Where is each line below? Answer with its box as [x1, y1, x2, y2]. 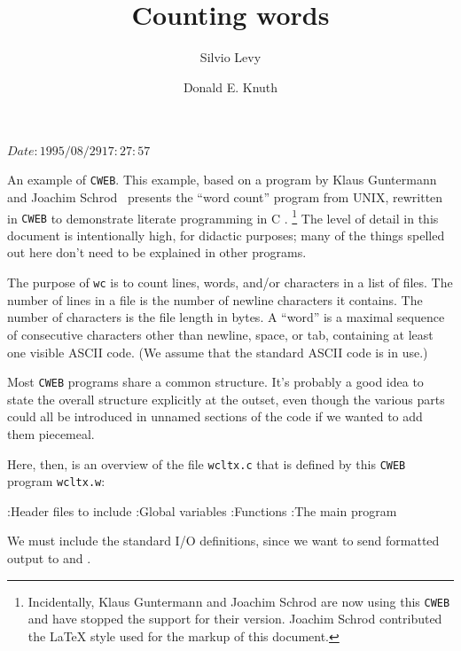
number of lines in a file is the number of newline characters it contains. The [7, 290, 423, 309]
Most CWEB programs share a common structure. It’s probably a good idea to [7, 373, 424, 391]
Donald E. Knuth [183, 77, 278, 96]
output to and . [7, 549, 91, 568]
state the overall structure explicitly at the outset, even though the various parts [7, 389, 445, 408]
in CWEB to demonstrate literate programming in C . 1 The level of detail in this [7, 206, 439, 227]
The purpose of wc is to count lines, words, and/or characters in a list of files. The [7, 273, 453, 292]
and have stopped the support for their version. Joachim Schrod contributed [27, 609, 442, 628]
